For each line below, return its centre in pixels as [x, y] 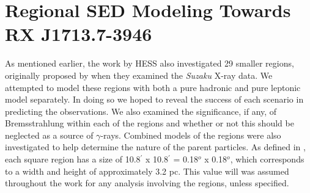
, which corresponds [267, 159]
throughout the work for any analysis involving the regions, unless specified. [147, 183]
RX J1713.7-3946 [79, 34]
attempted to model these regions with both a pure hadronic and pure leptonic [153, 87]
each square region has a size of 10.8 [73, 159]
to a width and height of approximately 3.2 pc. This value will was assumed [147, 171]
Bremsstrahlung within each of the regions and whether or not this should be [149, 123]
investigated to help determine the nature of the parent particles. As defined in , [155, 147]
